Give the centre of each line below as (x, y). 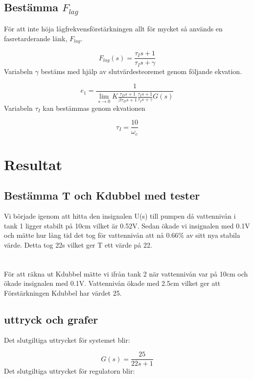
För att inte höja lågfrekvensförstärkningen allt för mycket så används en (113, 28)
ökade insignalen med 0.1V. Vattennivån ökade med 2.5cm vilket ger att (112, 283)
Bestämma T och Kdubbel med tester (102, 195)
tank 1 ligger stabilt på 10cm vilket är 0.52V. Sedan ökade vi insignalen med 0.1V (127, 225)
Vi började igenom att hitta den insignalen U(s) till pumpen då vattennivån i (120, 216)
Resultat (33, 164)
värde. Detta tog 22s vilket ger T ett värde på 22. (78, 245)
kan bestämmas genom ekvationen (94, 108)
